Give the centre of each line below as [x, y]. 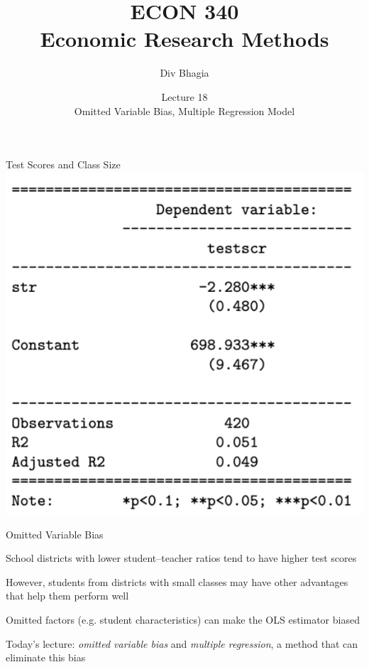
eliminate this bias [46, 657]
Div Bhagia [184, 73]
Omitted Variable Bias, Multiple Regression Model [184, 110]
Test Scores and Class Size [63, 164]
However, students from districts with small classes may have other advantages [177, 581]
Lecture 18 [184, 96]
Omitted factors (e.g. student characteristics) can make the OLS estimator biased [183, 619]
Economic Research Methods [184, 39]
